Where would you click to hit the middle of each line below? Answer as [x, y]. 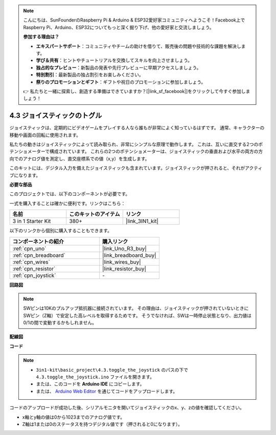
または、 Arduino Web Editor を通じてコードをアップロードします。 [107, 391]
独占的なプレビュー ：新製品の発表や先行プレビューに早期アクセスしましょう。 [119, 67]
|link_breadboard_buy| [129, 255]
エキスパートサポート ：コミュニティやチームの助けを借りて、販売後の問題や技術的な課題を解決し [139, 46]
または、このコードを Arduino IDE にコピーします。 [90, 384]
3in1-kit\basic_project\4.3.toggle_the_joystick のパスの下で [112, 370]
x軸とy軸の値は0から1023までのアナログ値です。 [74, 417]
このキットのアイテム [95, 214]
